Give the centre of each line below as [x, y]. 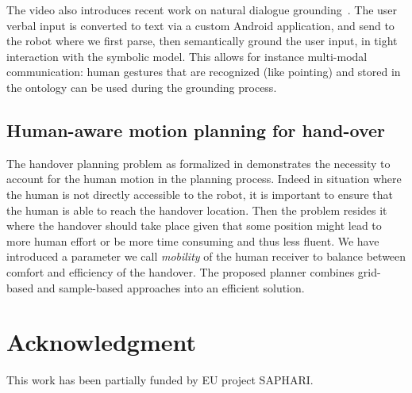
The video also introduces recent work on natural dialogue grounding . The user [202, 10]
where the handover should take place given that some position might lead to [194, 225]
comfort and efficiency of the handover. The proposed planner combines [181, 271]
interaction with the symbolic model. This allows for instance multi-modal [187, 56]
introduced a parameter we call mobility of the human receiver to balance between [206, 256]
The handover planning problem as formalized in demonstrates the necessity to [198, 163]
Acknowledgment [101, 342]
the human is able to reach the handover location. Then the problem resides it [197, 210]
